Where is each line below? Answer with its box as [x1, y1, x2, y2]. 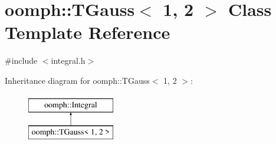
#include [5, 54, 38, 67]
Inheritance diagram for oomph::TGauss [5, 74, 150, 86]
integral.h [51, 54, 86, 67]
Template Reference [5, 20, 170, 44]
